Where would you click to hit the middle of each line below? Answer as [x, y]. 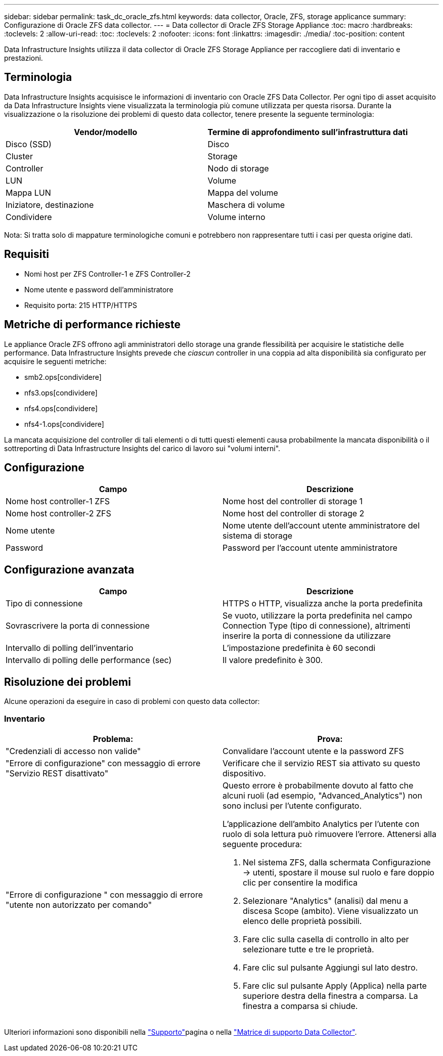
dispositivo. [244, 773]
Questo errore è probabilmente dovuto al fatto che [318, 785]
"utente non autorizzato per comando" [79, 905]
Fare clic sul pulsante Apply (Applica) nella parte [335, 985]
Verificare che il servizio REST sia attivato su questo [321, 763]
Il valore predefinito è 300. [273, 660]
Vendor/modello [106, 132]
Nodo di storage [238, 168]
